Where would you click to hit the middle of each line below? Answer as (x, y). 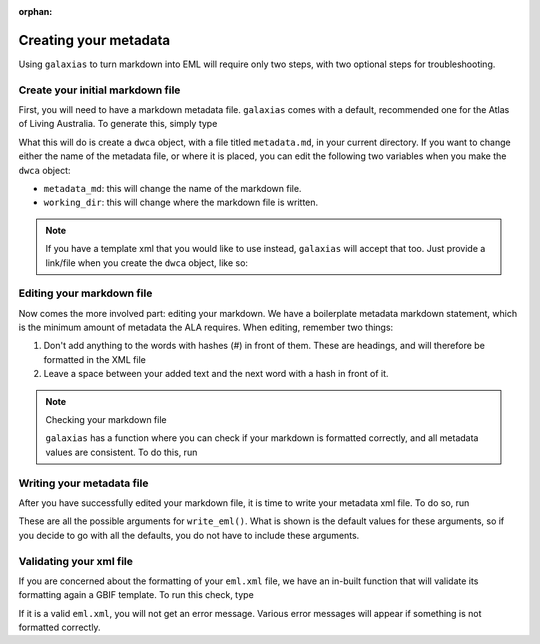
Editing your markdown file (85, 293)
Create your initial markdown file (99, 90)
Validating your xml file (76, 561)
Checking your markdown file (106, 420)
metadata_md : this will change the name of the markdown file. (172, 188)
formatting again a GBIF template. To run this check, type (136, 595)
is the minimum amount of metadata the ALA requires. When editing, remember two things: (206, 327)
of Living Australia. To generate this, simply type (118, 124)
